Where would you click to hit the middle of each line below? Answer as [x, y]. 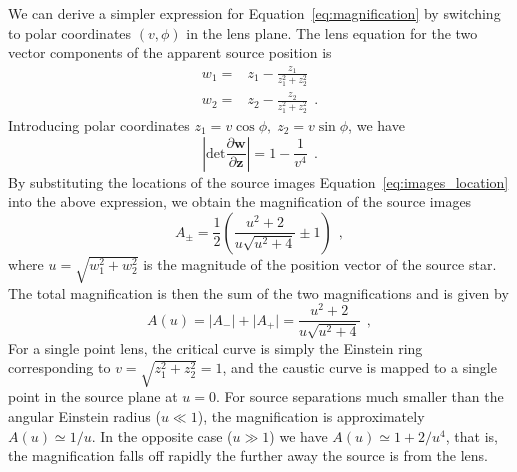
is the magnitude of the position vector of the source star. [320, 263]
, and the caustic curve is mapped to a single [359, 367]
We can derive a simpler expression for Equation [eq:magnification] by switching [254, 13]
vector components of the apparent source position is [170, 52]
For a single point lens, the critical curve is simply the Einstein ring [215, 347]
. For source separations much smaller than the [360, 396]
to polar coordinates [70, 32]
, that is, [471, 435]
